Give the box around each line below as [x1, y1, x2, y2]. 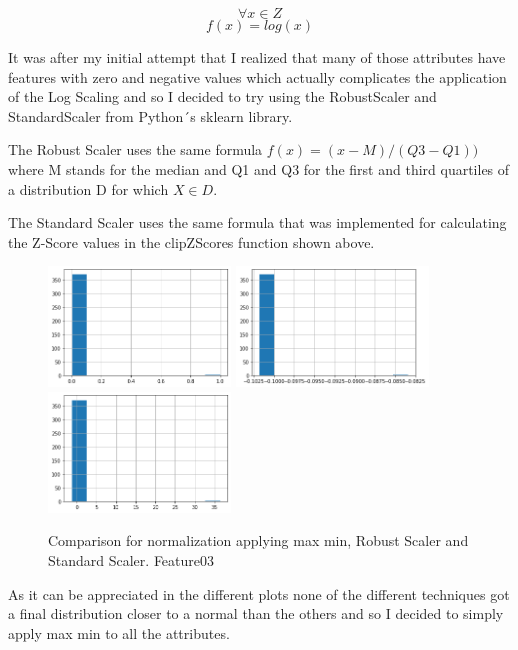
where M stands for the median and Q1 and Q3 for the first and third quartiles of [8, 158, 510, 179]
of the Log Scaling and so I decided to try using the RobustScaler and [8, 86, 437, 107]
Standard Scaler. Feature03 [48, 550, 215, 570]
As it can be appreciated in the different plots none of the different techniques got [8, 583, 510, 604]
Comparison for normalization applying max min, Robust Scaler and [48, 530, 469, 551]
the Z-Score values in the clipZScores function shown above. [8, 231, 375, 252]
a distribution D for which [8, 178, 169, 199]
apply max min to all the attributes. [8, 622, 230, 643]
